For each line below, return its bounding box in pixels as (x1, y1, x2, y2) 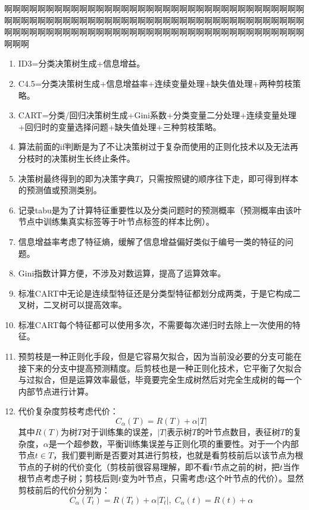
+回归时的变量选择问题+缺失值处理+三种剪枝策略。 (18, 120, 221, 133)
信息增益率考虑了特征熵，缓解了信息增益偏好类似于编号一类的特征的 (18, 235, 285, 247)
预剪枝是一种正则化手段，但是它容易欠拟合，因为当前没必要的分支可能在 (18, 350, 302, 363)
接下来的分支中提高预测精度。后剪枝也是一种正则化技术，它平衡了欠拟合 (18, 361, 302, 374)
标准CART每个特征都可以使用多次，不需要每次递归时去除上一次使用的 (18, 318, 292, 330)
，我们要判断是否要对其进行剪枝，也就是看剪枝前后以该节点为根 (53, 449, 304, 461)
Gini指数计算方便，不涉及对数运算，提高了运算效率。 (18, 267, 226, 279)
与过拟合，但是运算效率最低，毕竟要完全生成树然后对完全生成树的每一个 (18, 373, 302, 386)
